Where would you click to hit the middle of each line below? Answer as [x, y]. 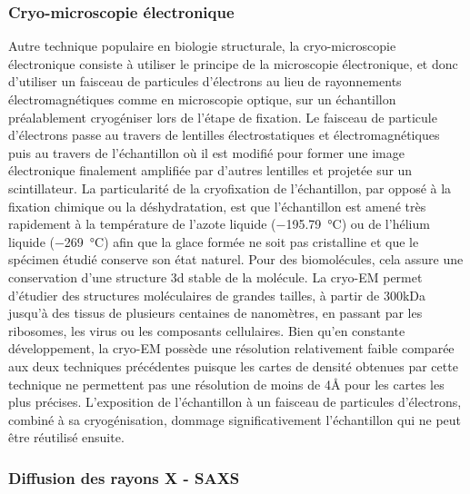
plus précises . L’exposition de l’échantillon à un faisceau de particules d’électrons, [235, 402]
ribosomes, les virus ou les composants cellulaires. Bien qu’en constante [207, 330]
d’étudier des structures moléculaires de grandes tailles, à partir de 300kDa [217, 295]
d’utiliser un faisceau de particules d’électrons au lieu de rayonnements [205, 81]
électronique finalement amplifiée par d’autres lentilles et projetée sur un [210, 170]
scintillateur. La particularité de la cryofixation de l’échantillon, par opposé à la [230, 188]
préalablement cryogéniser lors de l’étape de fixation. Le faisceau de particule [223, 117]
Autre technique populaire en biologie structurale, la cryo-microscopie [202, 46]
